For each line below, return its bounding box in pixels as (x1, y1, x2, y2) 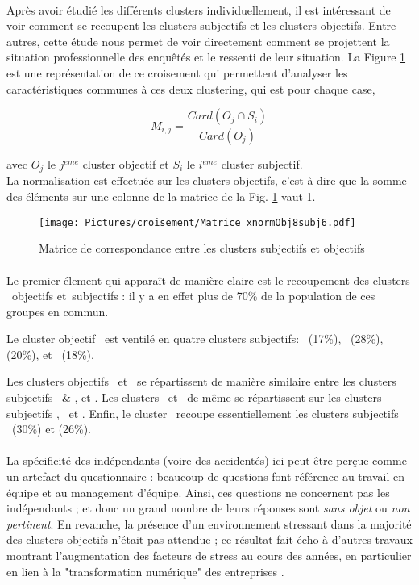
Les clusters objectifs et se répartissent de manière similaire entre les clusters (6, 373, 396, 390)
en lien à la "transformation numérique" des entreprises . (6, 562, 284, 579)
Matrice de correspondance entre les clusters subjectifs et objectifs (39, 240, 365, 257)
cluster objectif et (82, 156, 169, 173)
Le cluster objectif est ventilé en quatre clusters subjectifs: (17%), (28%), (6, 330, 384, 347)
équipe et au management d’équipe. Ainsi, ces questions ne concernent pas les (6, 483, 390, 500)
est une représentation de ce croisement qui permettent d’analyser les (6, 64, 348, 81)
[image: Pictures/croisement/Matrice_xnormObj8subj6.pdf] (39, 216, 356, 228)
